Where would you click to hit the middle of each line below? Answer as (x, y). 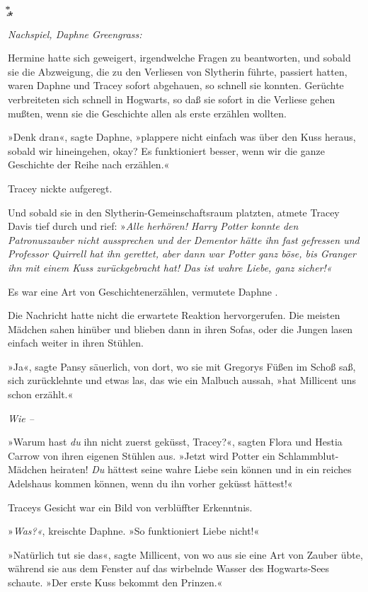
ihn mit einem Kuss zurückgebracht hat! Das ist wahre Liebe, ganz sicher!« (170, 267)
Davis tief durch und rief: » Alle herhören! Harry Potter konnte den (153, 226)
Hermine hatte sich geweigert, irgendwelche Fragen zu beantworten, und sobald (179, 58)
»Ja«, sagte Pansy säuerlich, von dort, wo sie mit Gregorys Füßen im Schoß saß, (182, 366)
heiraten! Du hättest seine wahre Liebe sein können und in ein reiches (201, 469)
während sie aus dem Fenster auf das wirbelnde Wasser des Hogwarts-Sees (169, 568)
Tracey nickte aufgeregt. (60, 188)
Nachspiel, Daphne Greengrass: (75, 34)
